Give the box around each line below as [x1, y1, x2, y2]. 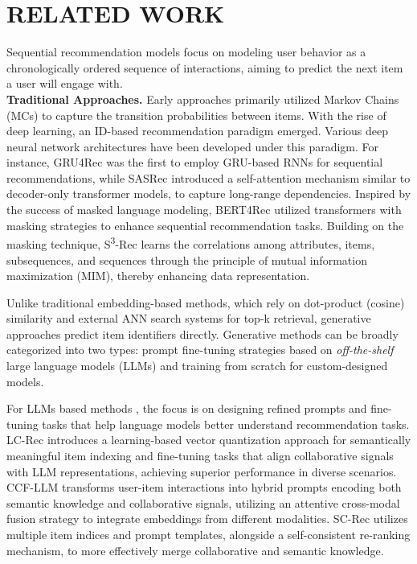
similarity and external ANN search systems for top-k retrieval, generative [6, 310, 371, 327]
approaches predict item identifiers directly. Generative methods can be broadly [6, 325, 399, 342]
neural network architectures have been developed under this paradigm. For [6, 138, 379, 154]
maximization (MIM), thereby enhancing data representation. [6, 267, 310, 284]
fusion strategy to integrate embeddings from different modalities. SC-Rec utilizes [6, 510, 408, 527]
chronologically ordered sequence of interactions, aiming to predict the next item [6, 59, 403, 76]
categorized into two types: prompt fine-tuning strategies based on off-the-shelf [6, 341, 394, 358]
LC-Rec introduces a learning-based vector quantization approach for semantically [6, 431, 411, 448]
